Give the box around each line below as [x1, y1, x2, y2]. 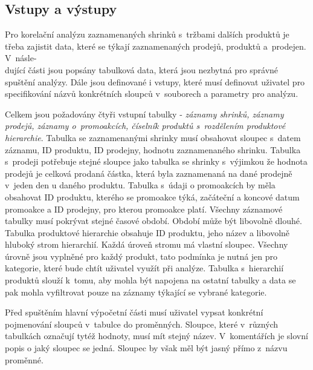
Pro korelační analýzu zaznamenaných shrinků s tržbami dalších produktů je [5, 28, 289, 41]
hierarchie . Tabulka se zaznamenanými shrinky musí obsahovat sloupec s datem [5, 131, 301, 144]
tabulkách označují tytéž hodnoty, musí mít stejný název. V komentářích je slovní [5, 329, 308, 342]
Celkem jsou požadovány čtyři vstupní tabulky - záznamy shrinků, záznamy [5, 107, 284, 120]
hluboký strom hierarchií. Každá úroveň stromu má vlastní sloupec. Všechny [5, 238, 288, 251]
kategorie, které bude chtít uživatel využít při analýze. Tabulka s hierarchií [5, 262, 284, 274]
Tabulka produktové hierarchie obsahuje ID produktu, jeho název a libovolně [5, 226, 290, 239]
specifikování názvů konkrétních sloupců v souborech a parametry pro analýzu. [5, 87, 298, 100]
